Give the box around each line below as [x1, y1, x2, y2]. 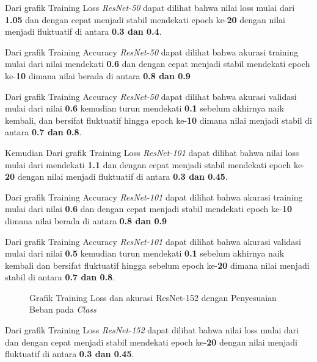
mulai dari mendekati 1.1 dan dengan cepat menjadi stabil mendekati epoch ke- [5, 158, 305, 171]
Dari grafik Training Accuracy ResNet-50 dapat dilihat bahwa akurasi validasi [5, 90, 297, 102]
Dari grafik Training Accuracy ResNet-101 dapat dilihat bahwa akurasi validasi [5, 235, 301, 247]
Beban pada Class [29, 303, 97, 316]
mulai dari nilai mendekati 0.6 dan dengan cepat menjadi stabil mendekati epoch [5, 57, 310, 70]
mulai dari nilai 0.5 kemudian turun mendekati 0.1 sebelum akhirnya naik [5, 247, 285, 260]
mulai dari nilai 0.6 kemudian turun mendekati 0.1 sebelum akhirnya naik [5, 102, 285, 115]
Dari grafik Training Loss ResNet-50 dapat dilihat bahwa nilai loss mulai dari [5, 1, 295, 13]
